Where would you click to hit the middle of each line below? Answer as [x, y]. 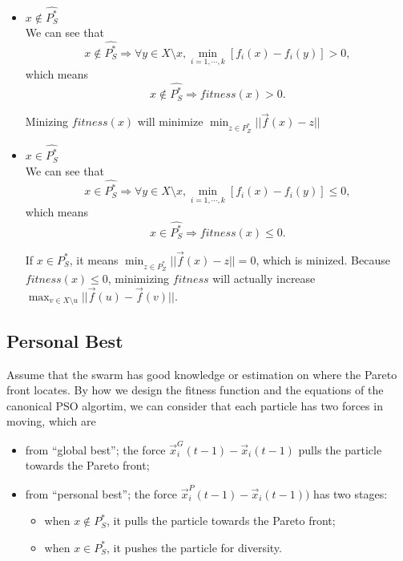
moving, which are [51, 421]
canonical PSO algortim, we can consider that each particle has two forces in [195, 405]
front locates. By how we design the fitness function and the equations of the [195, 390]
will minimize [170, 121]
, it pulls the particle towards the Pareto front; [221, 521]
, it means [94, 259]
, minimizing [139, 278]
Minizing [47, 121]
